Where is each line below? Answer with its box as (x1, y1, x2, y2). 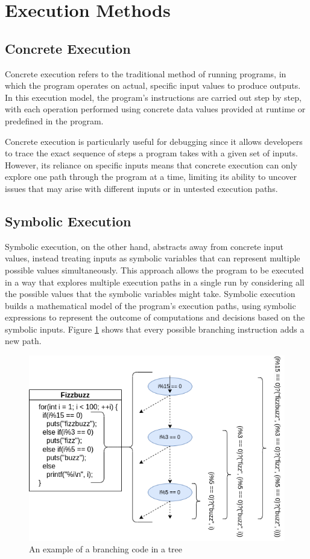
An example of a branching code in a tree (29, 543, 183, 555)
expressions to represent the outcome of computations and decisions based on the (5, 311, 305, 324)
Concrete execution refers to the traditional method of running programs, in (5, 67, 286, 80)
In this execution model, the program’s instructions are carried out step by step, (5, 91, 302, 103)
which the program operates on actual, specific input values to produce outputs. (5, 79, 301, 92)
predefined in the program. (5, 114, 104, 127)
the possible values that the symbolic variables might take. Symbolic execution (5, 287, 296, 300)
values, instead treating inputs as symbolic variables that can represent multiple (5, 252, 300, 264)
